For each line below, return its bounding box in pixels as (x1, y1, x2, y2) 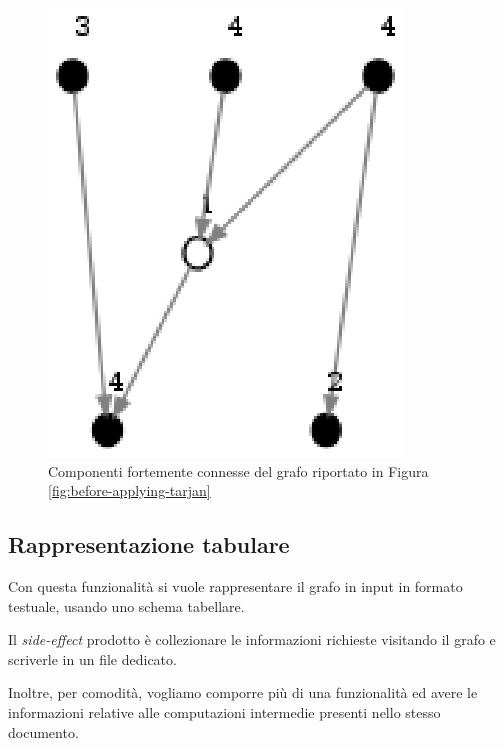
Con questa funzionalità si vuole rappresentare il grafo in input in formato (8, 575, 463, 596)
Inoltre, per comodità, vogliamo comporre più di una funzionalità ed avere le (8, 682, 478, 703)
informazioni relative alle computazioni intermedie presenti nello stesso (8, 701, 441, 722)
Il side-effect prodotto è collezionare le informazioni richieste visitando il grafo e (8, 629, 496, 650)
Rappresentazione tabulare (8, 529, 290, 560)
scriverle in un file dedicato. (8, 648, 177, 669)
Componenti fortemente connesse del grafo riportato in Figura (48, 460, 429, 481)
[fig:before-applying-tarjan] (48, 480, 211, 501)
